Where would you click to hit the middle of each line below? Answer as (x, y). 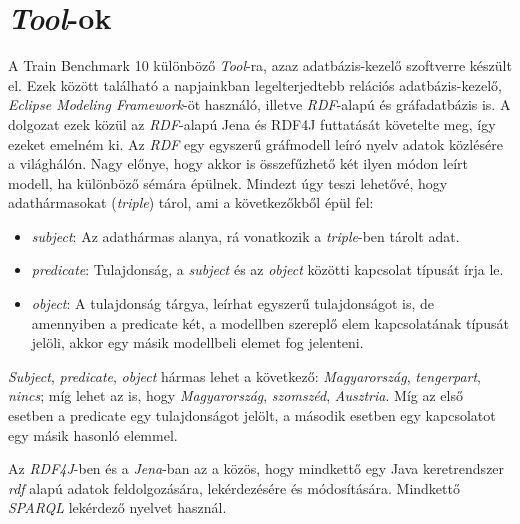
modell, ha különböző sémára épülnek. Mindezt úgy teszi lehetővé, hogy (228, 182)
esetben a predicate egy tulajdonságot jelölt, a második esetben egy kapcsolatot (252, 415)
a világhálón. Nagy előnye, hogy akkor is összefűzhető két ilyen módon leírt (238, 163)
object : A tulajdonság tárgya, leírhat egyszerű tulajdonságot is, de (233, 303)
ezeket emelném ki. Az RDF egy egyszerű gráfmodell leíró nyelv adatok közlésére (255, 143)
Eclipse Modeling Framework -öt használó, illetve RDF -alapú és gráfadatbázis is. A (259, 104)
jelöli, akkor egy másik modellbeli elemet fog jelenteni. (197, 342)
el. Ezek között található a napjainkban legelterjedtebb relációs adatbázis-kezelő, (255, 84)
